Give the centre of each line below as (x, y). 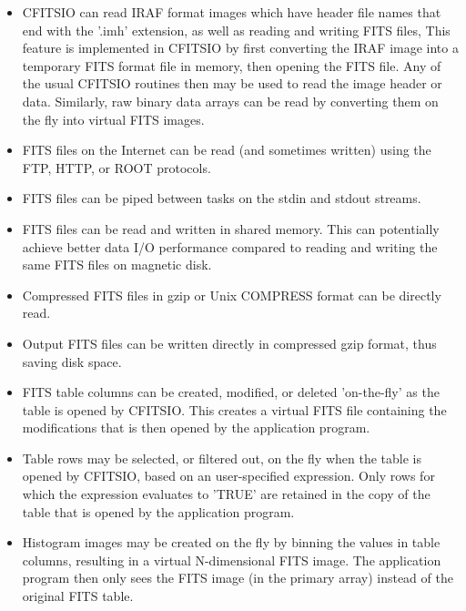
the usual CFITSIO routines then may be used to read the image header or (232, 83)
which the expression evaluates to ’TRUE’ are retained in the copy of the (226, 494)
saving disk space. (72, 361)
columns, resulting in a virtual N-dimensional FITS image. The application (232, 560)
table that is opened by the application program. (158, 511)
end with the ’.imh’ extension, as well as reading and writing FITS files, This (236, 30)
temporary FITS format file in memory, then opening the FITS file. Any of (232, 65)
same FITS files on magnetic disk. (117, 265)
